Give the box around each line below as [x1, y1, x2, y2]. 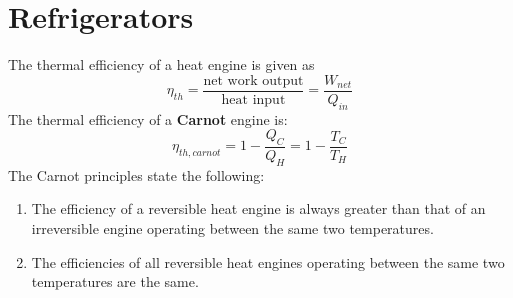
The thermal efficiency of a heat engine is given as [8, 54, 315, 75]
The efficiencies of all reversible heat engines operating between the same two [31, 251, 505, 272]
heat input [221, 92, 286, 107]
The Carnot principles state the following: [8, 164, 265, 185]
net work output [203, 73, 304, 88]
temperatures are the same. [31, 271, 199, 292]
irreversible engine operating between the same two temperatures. [31, 217, 434, 238]
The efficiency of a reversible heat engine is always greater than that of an [31, 198, 486, 219]
